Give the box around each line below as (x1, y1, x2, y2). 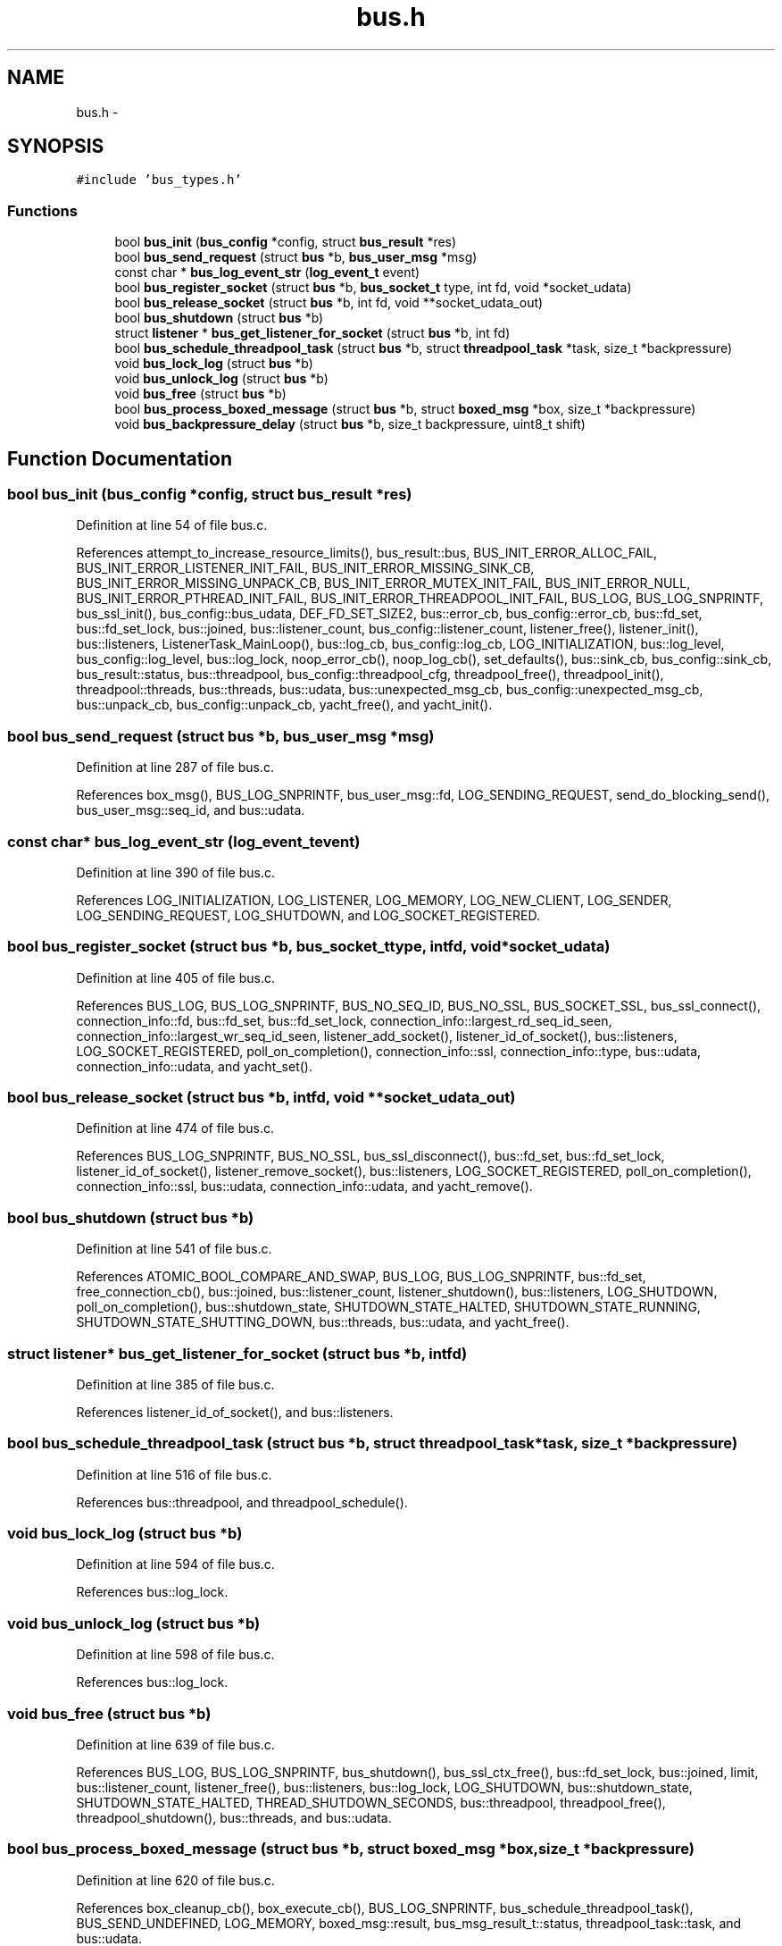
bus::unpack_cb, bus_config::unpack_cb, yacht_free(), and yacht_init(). (76, 697, 493, 713)
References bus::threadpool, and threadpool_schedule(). (76, 1494, 408, 1510)
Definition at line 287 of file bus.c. (76, 759, 274, 776)
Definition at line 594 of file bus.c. (76, 1556, 275, 1573)
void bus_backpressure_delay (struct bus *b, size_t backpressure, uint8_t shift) (114, 416, 586, 432)
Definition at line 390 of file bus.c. (76, 864, 275, 880)
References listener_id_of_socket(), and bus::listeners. (76, 1404, 394, 1420)
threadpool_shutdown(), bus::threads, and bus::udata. (76, 1809, 392, 1825)
